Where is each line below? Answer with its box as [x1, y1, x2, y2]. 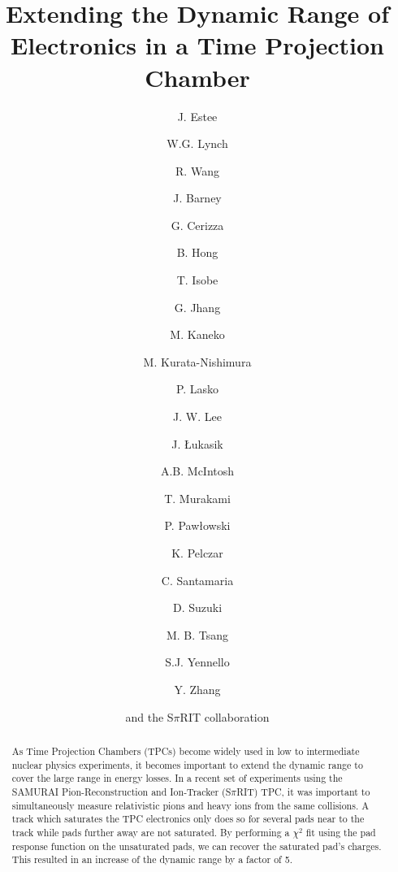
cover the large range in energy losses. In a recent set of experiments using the [11, 771, 343, 785]
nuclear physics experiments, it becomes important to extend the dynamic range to [11, 757, 363, 771]
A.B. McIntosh [160, 462, 235, 479]
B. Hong [176, 244, 218, 261]
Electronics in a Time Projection [11, 28, 384, 62]
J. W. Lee [173, 408, 222, 425]
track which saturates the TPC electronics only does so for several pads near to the [11, 812, 365, 826]
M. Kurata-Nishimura [143, 353, 252, 370]
